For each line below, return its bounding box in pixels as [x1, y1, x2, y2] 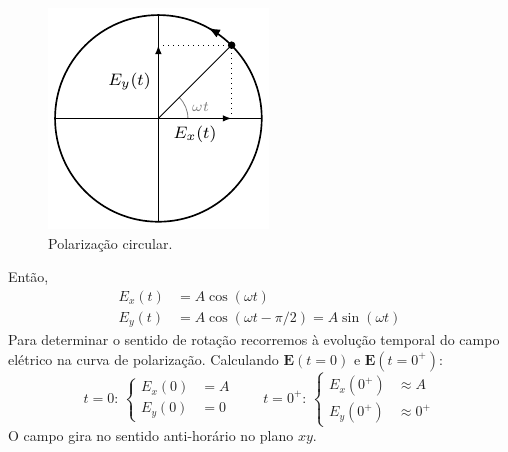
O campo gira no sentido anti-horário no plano [8, 425, 294, 446]
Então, [8, 266, 49, 287]
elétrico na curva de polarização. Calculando [8, 348, 279, 369]
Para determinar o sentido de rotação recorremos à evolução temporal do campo [8, 329, 500, 350]
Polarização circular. [48, 232, 173, 253]
